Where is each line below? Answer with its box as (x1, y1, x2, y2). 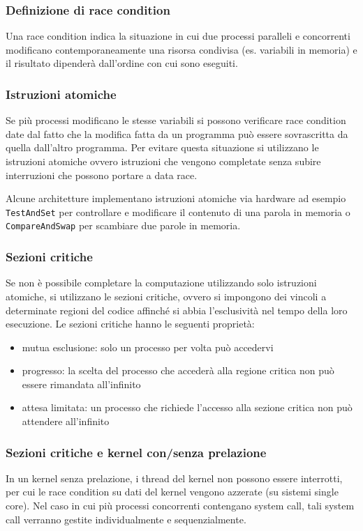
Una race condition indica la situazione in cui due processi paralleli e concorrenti (6, 29, 350, 43)
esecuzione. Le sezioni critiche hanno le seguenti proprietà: (6, 316, 255, 331)
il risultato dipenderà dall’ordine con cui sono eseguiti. (6, 56, 238, 70)
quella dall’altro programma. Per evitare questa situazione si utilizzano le (6, 140, 319, 155)
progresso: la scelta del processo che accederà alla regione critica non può (22, 363, 334, 378)
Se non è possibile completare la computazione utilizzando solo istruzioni (6, 275, 317, 290)
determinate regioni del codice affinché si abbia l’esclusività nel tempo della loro (6, 302, 348, 317)
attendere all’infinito (22, 414, 110, 429)
